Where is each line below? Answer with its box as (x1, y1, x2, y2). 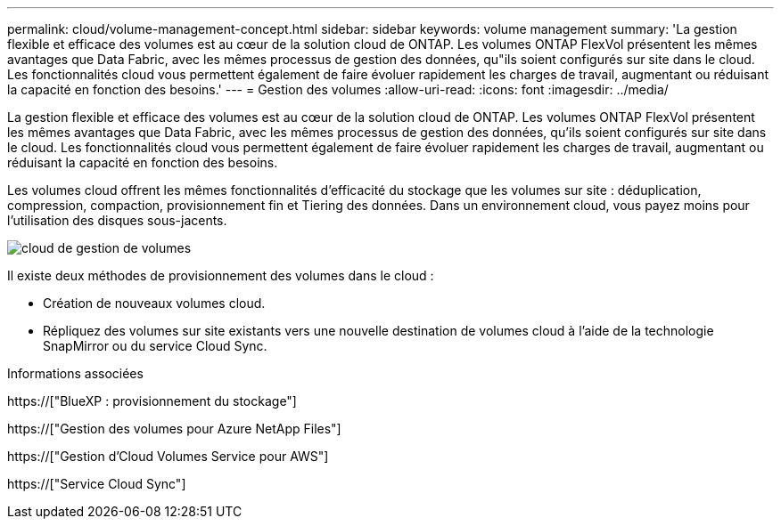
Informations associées (7, 366, 144, 381)
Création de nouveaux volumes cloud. (43, 295, 266, 311)
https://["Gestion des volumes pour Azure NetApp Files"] (7, 421, 341, 436)
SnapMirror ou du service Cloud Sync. (43, 338, 267, 353)
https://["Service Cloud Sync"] (7, 476, 186, 491)
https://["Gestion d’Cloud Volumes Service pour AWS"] (7, 449, 329, 464)
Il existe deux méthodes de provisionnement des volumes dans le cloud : (7, 268, 434, 283)
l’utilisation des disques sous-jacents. (7, 213, 227, 228)
